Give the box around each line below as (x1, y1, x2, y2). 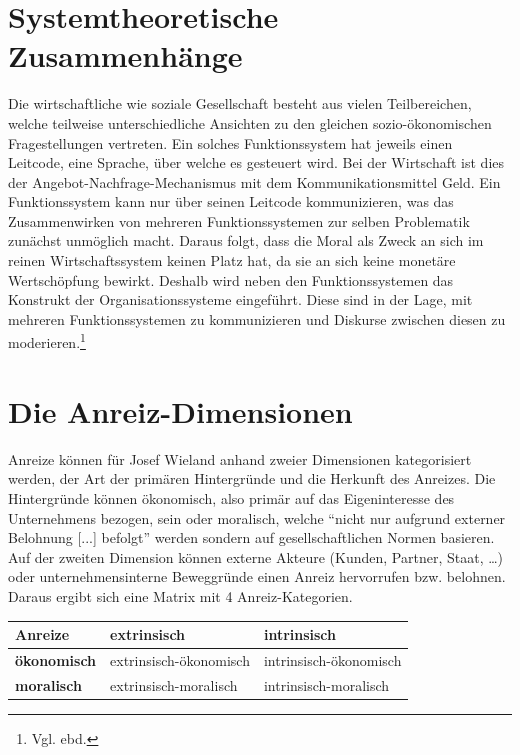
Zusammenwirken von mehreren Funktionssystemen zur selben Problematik (8, 210, 470, 231)
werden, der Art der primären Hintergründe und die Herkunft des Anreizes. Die (8, 468, 496, 489)
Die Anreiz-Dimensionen (8, 390, 353, 431)
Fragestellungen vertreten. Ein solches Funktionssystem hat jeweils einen (8, 132, 453, 153)
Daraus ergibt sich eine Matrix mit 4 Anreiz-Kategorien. (8, 585, 353, 606)
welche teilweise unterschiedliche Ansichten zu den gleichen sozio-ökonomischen (8, 112, 492, 133)
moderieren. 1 (8, 329, 86, 353)
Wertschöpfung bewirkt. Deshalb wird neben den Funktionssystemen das (8, 269, 454, 290)
